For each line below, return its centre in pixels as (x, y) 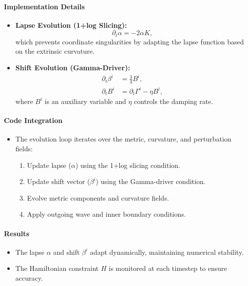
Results (17, 233)
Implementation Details (44, 6)
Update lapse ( (49, 165)
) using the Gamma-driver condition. (151, 181)
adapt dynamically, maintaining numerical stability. (167, 252)
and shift (67, 252)
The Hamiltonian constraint (57, 268)
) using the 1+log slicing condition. (128, 165)
